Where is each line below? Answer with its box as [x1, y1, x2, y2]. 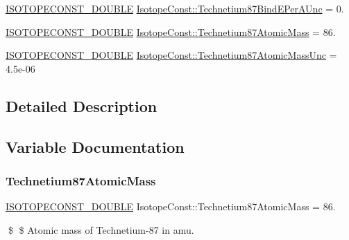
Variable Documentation [6, 136, 185, 157]
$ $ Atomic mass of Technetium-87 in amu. [8, 222, 194, 237]
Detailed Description [6, 95, 158, 116]
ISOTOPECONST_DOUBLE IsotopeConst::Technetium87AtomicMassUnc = [6, 48, 337, 62]
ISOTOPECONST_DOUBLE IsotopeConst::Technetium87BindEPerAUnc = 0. [6, 1, 344, 15]
